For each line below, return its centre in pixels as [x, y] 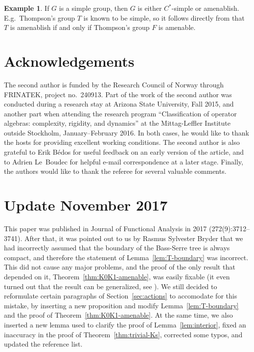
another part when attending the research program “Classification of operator [120, 113]
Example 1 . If [27, 8]
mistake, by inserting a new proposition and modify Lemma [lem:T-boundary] [121, 305]
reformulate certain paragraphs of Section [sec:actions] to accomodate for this [121, 296]
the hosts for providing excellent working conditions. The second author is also [122, 142]
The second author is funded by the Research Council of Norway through [114, 84]
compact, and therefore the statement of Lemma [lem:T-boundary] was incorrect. [126, 257]
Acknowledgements [69, 61]
